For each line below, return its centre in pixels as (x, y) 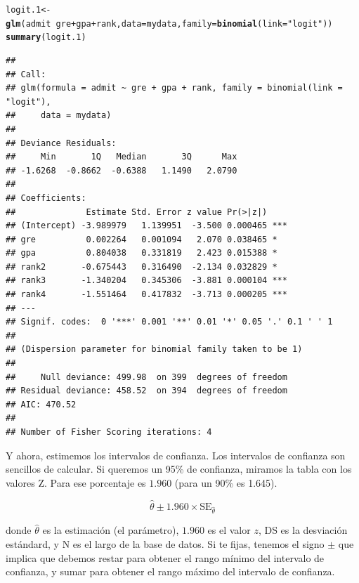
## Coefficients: (46, 198)
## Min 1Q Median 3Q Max (122, 157)
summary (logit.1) (46, 38)
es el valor (229, 530)
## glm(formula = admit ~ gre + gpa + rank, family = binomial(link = (174, 88)
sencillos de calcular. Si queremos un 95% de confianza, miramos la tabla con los (179, 469)
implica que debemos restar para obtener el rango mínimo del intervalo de (165, 557)
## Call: (26, 74)
